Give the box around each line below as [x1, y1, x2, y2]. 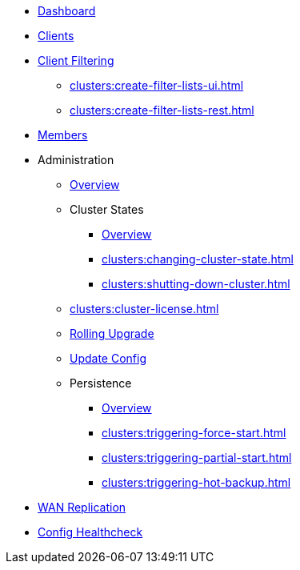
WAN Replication [38, 500, 126, 514]
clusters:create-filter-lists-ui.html [70, 78, 244, 92]
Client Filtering [38, 54, 114, 67]
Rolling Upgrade [70, 327, 154, 340]
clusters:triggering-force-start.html [102, 426, 286, 440]
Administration [38, 153, 114, 167]
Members [38, 128, 88, 142]
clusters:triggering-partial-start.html [102, 451, 292, 464]
